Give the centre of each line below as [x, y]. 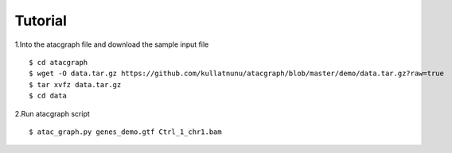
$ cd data [48, 96]
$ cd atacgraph [58, 62]
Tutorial [41, 21]
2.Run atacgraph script [53, 113]
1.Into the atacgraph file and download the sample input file [112, 44]
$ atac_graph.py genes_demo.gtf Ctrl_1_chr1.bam [125, 132]
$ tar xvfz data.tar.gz [75, 84]
